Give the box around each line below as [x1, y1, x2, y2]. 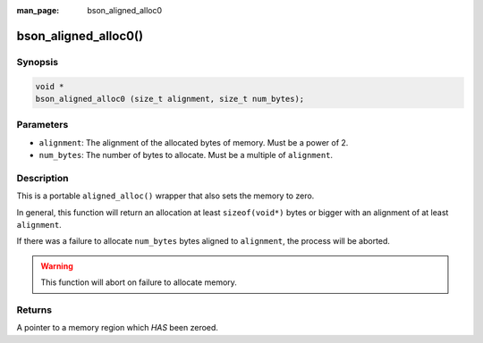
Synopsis [16, 55, 58, 68]
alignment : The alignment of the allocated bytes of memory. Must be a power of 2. [38, 137, 349, 147]
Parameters [16, 119, 69, 131]
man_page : [16, 5, 60, 15]
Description [16, 171, 69, 184]
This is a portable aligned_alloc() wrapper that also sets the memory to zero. [16, 190, 315, 201]
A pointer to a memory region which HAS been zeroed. [16, 322, 219, 333]
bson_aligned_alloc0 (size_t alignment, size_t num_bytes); [35, 94, 305, 104]
